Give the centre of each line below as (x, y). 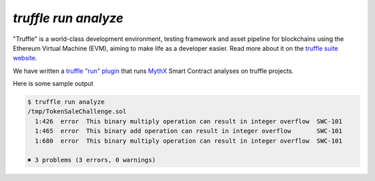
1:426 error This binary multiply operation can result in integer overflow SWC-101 (189, 121)
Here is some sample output (53, 84)
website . (25, 58)
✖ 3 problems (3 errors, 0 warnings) (92, 160)
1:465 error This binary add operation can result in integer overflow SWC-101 (189, 131)
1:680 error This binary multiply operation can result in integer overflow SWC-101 (189, 141)
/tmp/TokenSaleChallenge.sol (77, 112)
